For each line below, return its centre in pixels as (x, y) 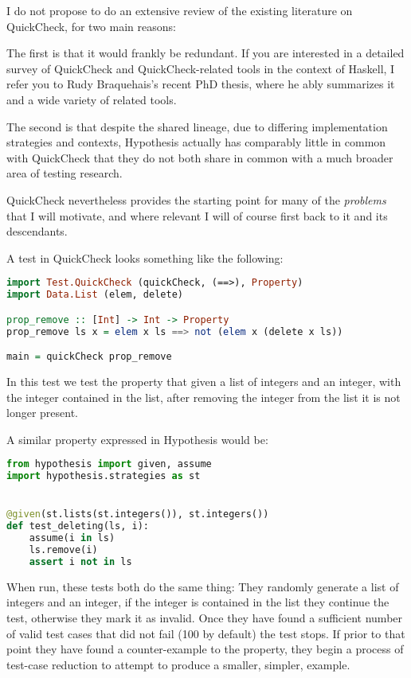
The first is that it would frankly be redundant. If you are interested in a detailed (205, 53)
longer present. (42, 413)
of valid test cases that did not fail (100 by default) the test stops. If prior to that (206, 633)
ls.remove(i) (63, 550)
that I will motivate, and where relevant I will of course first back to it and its (197, 215)
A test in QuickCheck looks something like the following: (145, 257)
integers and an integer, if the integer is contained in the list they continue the (198, 602)
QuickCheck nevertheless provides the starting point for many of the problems (196, 199)
